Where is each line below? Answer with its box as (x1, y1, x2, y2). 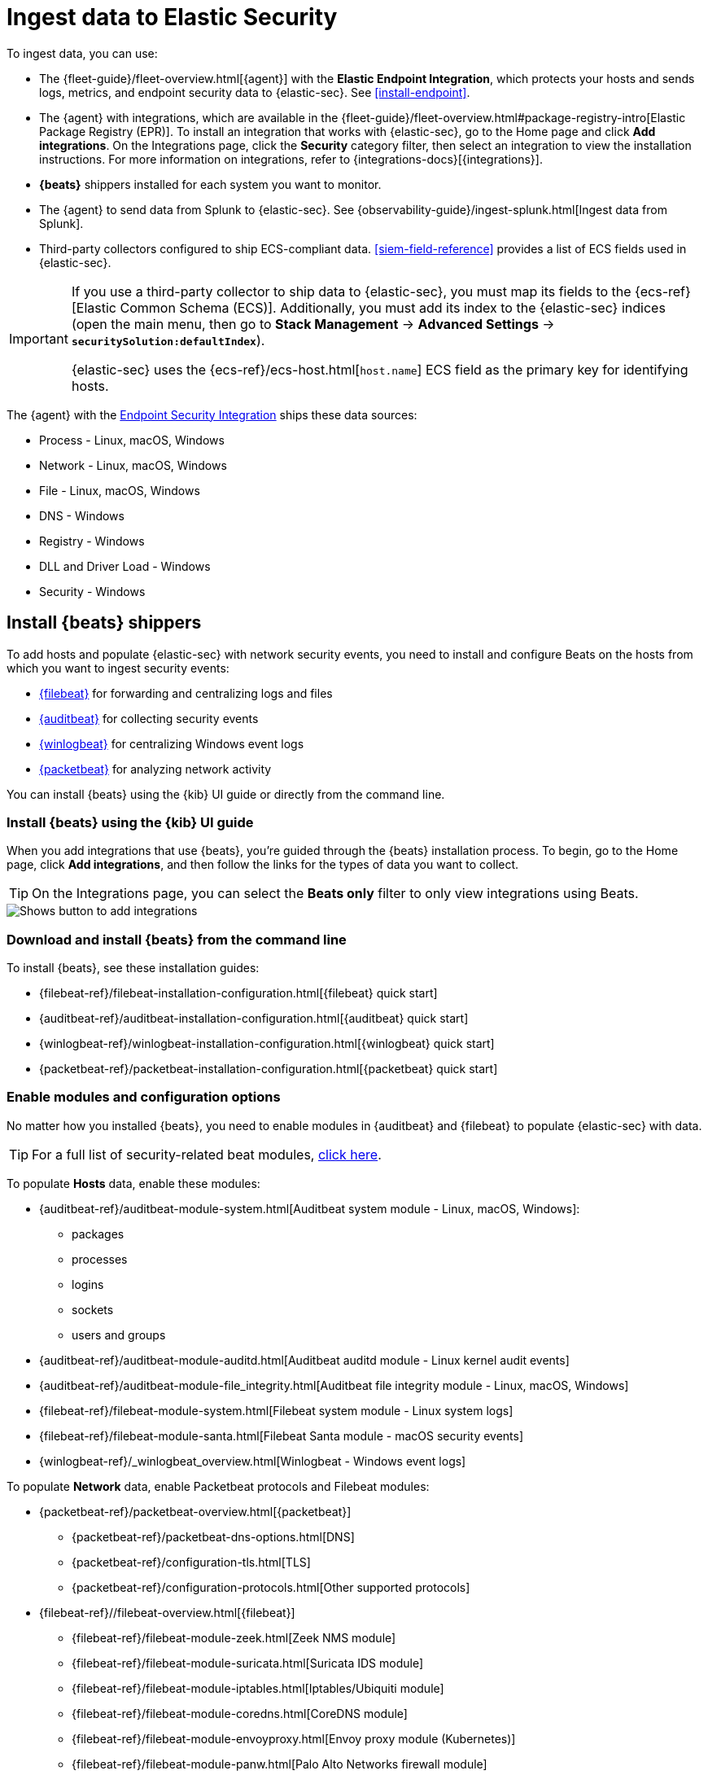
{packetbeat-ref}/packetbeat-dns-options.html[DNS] (72, 1529, 355, 1544)
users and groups (72, 1327, 166, 1342)
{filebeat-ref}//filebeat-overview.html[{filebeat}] (39, 1605, 295, 1619)
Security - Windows (39, 584, 146, 598)
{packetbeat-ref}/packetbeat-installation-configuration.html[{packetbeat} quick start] (39, 1062, 498, 1076)
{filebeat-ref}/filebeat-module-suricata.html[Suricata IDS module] (72, 1655, 423, 1670)
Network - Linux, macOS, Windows (39, 458, 227, 472)
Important (9, 330, 68, 347)
